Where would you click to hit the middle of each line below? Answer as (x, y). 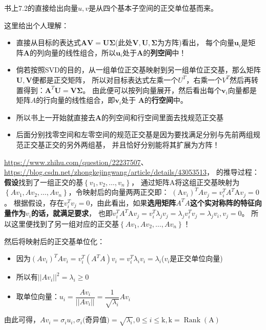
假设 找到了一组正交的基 (44, 182)
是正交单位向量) (196, 258)
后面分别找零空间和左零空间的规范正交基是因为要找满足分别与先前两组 (135, 134)
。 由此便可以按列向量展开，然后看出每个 (152, 90)
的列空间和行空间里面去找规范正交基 (162, 117)
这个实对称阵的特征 (222, 202)
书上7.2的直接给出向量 (41, 8)
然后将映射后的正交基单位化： (54, 241)
